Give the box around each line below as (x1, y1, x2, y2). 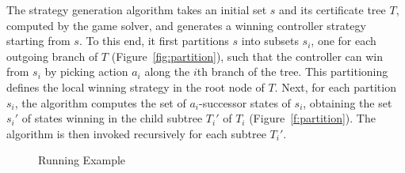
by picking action (44, 63, 128, 80)
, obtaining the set (303, 94, 392, 111)
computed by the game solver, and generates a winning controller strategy (6, 17, 366, 33)
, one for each (311, 32, 376, 49)
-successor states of (199, 94, 291, 111)
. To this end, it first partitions (78, 32, 229, 49)
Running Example (38, 152, 126, 168)
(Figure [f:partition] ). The (249, 110, 376, 126)
